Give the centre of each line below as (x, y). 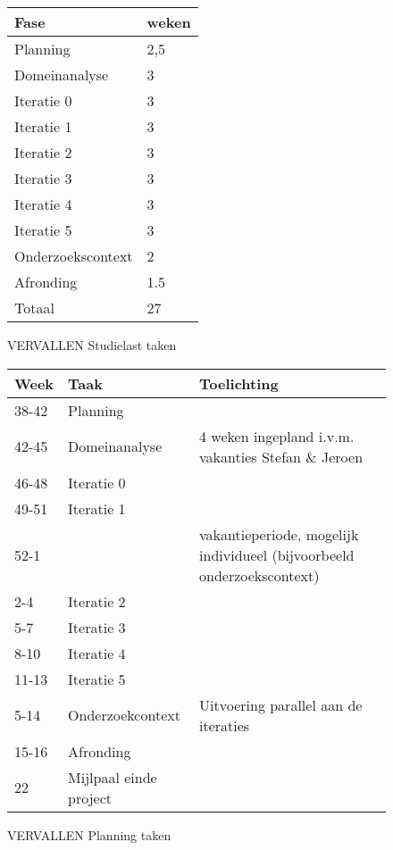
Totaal (34, 308)
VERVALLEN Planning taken (89, 834)
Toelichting (239, 383)
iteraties (225, 725)
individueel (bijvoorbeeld (277, 554)
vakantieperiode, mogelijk (279, 534)
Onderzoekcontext (124, 715)
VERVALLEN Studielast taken (92, 345)
